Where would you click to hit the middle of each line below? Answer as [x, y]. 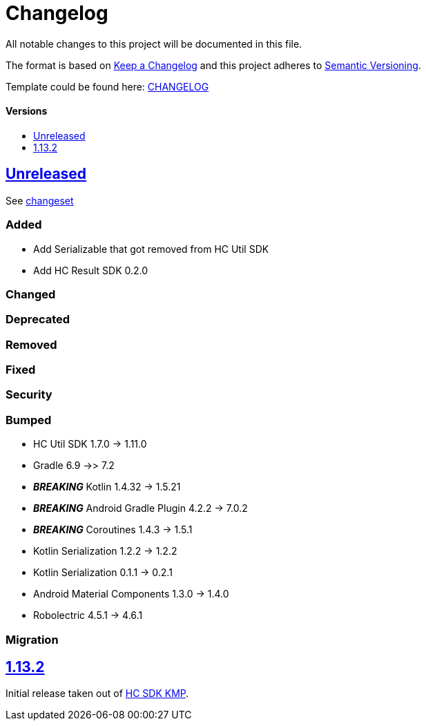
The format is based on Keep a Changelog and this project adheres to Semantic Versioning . [213, 65]
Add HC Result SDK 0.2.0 [91, 270]
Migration [32, 639]
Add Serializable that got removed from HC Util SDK [151, 249]
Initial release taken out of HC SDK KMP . [97, 694]
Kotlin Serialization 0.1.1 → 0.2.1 [103, 573]
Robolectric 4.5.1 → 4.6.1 [88, 615]
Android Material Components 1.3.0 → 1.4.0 [131, 594]
